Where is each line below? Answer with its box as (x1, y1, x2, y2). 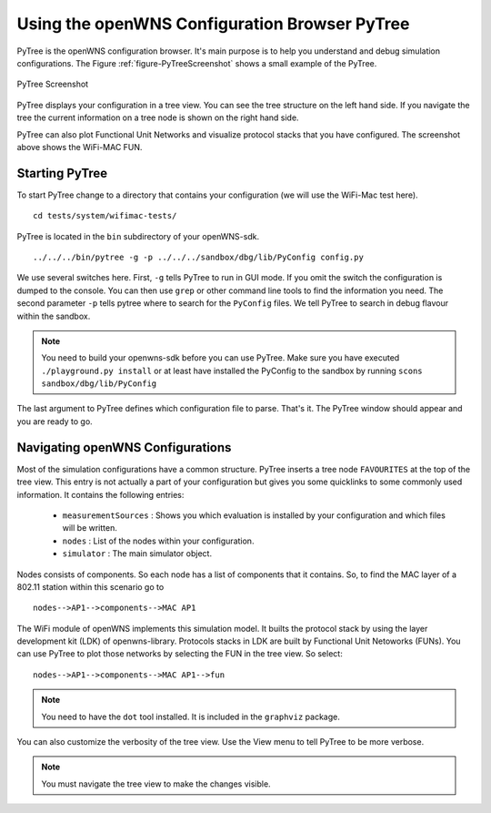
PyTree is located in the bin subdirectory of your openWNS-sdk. (16, 230, 259, 241)
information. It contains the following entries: (16, 489, 185, 500)
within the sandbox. (16, 310, 91, 321)
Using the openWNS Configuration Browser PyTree (16, 14, 410, 34)
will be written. (62, 523, 117, 534)
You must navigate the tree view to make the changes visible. (41, 778, 272, 789)
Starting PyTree (16, 165, 108, 181)
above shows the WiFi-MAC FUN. (16, 141, 143, 152)
